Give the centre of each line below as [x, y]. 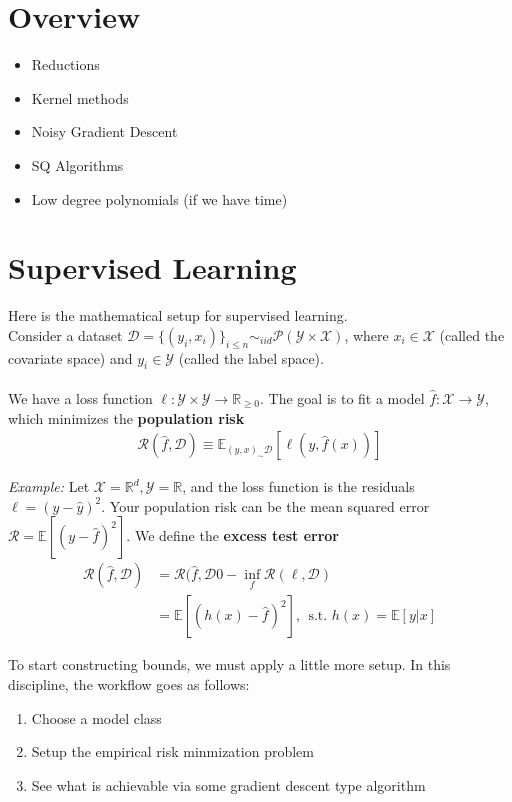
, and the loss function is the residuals [298, 486]
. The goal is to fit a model [342, 398]
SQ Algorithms [77, 164]
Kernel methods [80, 97]
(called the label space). [251, 357]
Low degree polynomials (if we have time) [159, 198]
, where [366, 334]
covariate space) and [70, 357]
